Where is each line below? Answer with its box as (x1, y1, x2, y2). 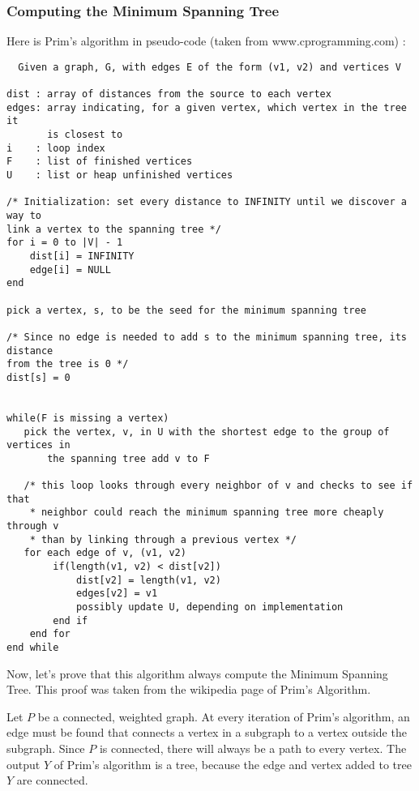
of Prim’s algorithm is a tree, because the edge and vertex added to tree (53, 755, 412, 772)
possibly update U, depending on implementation (75, 601, 344, 614)
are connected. (16, 772, 88, 789)
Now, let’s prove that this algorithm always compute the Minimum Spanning (6, 665, 388, 682)
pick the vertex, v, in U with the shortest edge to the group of (24, 425, 390, 438)
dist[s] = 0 (6, 371, 71, 383)
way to (6, 210, 41, 222)
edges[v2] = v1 (75, 588, 158, 600)
